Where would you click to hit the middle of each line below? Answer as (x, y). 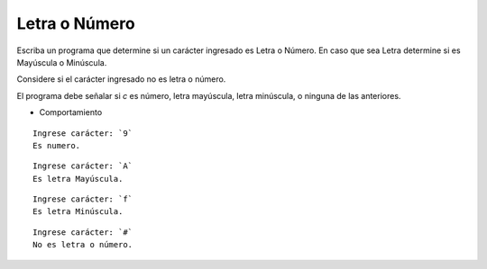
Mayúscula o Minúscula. (62, 62)
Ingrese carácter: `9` (83, 133)
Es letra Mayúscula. (78, 179)
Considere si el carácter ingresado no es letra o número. (121, 79)
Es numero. (57, 145)
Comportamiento (71, 112)
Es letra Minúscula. (78, 212)
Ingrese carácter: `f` (83, 199)
